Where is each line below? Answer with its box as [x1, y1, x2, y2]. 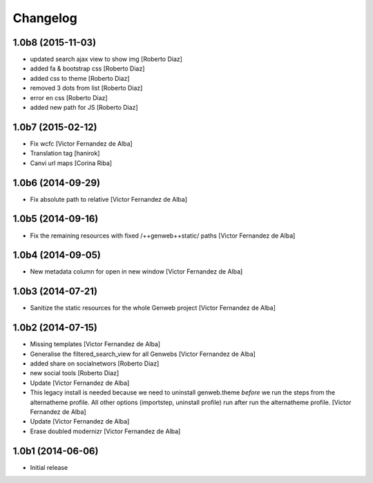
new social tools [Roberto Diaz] [30, 369, 119, 377]
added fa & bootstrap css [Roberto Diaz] [30, 64, 145, 73]
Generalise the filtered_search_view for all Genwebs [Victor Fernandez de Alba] [30, 350, 256, 358]
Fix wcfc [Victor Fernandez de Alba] [30, 139, 133, 148]
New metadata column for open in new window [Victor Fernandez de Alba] [30, 267, 243, 276]
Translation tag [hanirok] [30, 149, 100, 158]
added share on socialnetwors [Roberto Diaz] [30, 359, 160, 368]
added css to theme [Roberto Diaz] [30, 74, 131, 82]
